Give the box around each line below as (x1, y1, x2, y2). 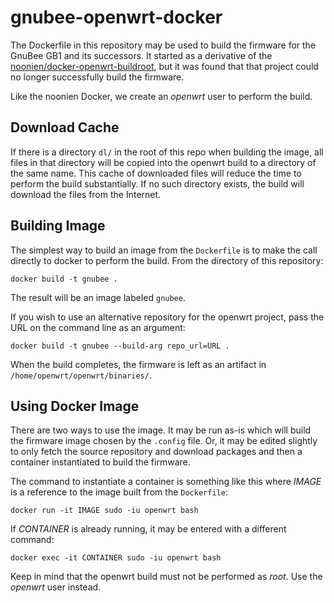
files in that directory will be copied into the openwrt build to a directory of (10, 156, 317, 168)
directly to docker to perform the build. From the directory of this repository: (10, 254, 324, 266)
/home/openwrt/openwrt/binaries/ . (10, 369, 152, 381)
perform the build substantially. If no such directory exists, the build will (10, 177, 305, 190)
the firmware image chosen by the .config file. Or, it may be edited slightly (10, 435, 318, 447)
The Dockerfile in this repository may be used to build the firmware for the (10, 39, 317, 51)
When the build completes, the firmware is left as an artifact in (10, 358, 267, 370)
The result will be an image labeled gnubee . (10, 291, 186, 303)
